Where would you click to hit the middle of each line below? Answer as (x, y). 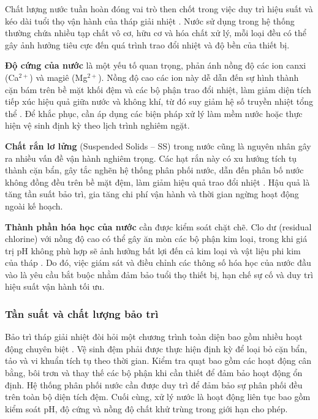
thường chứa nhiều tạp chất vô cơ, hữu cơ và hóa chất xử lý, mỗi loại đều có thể (156, 33)
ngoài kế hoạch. (34, 206)
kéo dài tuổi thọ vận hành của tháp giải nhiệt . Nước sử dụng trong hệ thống (150, 21)
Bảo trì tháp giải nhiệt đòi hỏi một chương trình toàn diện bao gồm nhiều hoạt (154, 337)
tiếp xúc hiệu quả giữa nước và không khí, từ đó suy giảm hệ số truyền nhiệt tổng (159, 101)
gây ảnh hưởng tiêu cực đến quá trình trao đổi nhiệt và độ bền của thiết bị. (147, 44)
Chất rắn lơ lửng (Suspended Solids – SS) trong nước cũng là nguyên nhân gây (158, 145)
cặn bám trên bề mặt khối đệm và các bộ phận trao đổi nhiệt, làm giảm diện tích (158, 89)
